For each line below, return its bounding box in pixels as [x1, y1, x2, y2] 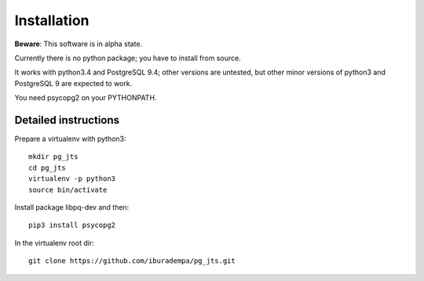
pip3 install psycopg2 [28, 221, 116, 230]
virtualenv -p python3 [28, 175, 116, 183]
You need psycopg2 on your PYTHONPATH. [14, 93, 157, 103]
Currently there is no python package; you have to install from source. [14, 53, 241, 63]
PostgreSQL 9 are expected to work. [14, 78, 133, 88]
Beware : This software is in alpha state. [14, 39, 143, 49]
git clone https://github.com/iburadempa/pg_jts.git [28, 257, 236, 265]
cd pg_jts [28, 163, 66, 172]
